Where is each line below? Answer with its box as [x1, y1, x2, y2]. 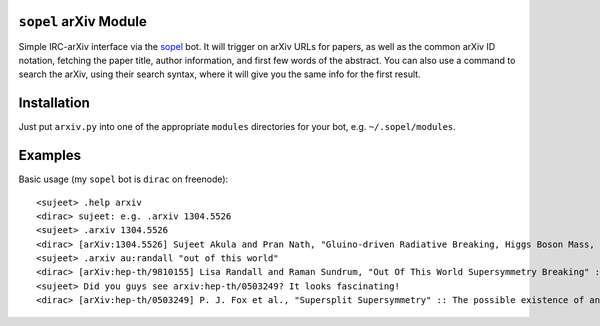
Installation [18, 95, 90, 112]
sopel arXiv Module [18, 13, 147, 30]
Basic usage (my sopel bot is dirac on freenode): [18, 173, 229, 185]
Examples [18, 147, 82, 164]
